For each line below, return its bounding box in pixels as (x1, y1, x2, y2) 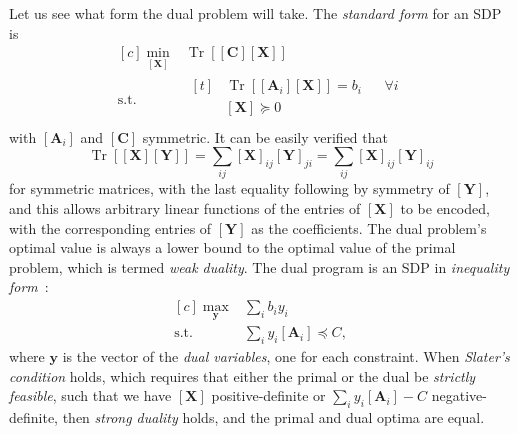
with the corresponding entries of (9, 217, 212, 238)
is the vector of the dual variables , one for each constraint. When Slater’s (62, 346, 510, 367)
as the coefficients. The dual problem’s (251, 217, 487, 238)
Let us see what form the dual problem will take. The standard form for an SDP (9, 3, 502, 23)
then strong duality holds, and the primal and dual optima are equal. (62, 407, 485, 428)
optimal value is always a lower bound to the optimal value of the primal (9, 237, 456, 258)
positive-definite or (211, 385, 326, 406)
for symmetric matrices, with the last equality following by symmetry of (9, 178, 450, 199)
